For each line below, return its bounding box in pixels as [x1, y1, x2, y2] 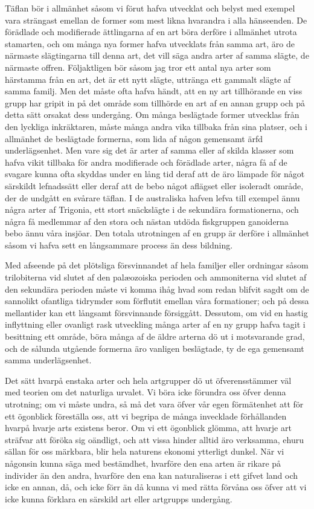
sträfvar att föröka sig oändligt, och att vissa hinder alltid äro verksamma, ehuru [5, 433, 304, 446]
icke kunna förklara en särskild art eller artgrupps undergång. [5, 492, 232, 505]
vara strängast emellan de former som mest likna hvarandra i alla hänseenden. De [5, 13, 307, 26]
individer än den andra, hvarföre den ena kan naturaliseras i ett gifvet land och [5, 468, 298, 481]
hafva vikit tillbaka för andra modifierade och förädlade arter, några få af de [5, 155, 287, 168]
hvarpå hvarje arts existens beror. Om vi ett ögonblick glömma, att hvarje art [5, 421, 292, 434]
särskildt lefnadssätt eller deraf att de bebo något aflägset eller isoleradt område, [5, 179, 304, 192]
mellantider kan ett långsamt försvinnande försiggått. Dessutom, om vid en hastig [5, 306, 308, 319]
